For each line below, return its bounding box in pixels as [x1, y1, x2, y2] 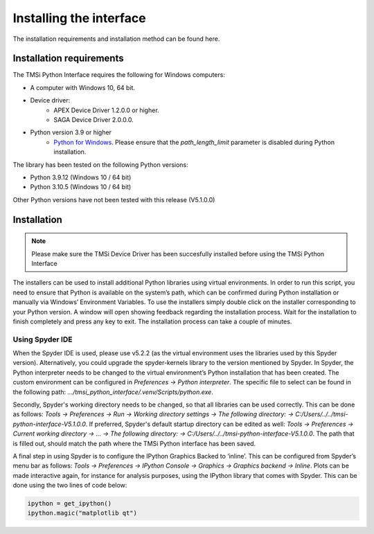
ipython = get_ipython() [27, 499, 112, 508]
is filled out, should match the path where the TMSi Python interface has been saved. [12, 439, 256, 447]
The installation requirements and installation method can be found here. [12, 35, 220, 43]
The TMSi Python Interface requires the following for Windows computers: [12, 71, 225, 79]
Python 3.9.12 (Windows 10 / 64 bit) [30, 173, 132, 181]
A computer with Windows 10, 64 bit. [30, 83, 135, 91]
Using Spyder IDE [12, 335, 73, 344]
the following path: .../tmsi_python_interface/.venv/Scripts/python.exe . [12, 388, 214, 396]
